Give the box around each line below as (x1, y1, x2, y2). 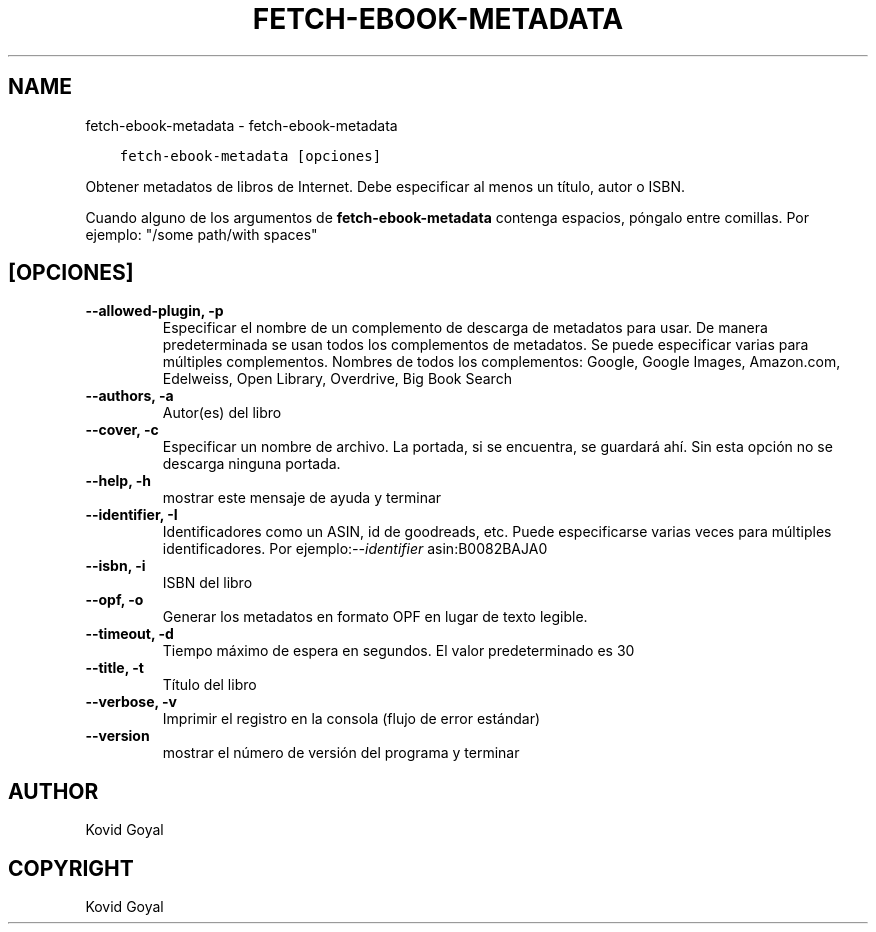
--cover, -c (85, 421, 159, 439)
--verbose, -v (85, 693, 177, 711)
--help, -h (85, 472, 151, 490)
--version (85, 727, 150, 745)
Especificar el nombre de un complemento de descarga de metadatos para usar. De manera (162, 319, 768, 337)
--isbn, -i (85, 557, 146, 575)
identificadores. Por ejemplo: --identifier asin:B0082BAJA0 (162, 540, 548, 558)
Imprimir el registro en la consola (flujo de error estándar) (162, 710, 541, 728)
